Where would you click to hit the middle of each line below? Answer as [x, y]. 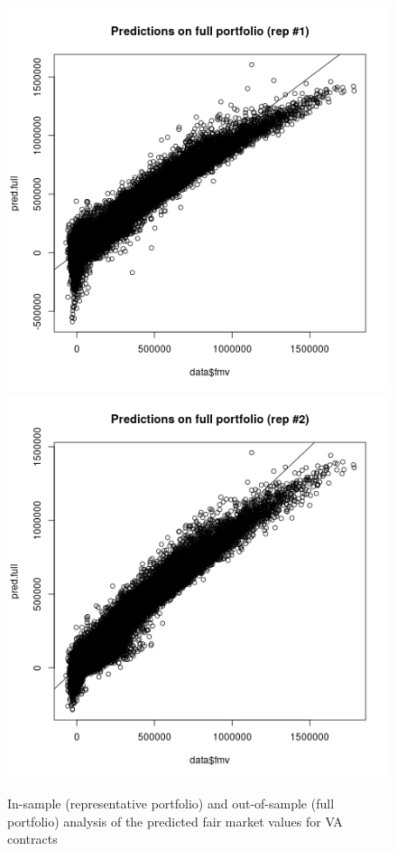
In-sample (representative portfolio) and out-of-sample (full [171, 804]
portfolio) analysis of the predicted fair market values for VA [175, 821]
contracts [32, 839]
